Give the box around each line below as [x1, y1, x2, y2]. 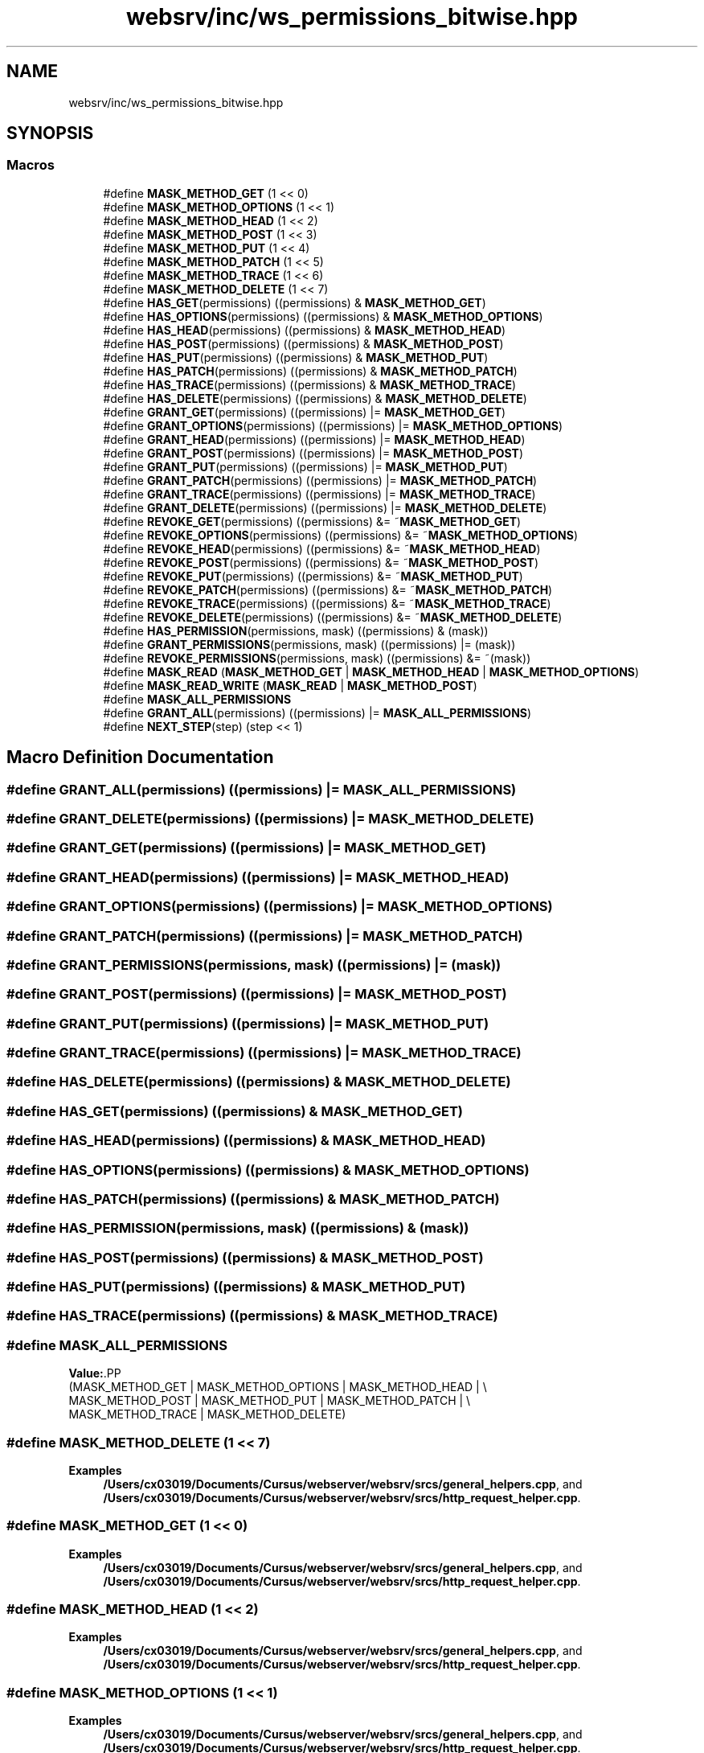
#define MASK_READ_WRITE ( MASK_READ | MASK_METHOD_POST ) [103, 678, 477, 692]
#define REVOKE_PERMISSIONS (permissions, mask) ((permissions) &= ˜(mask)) [103, 651, 531, 665]
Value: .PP [68, 1366, 121, 1381]
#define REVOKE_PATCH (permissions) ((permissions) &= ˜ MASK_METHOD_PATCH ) [103, 582, 553, 597]
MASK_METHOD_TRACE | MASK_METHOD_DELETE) [68, 1407, 346, 1422]
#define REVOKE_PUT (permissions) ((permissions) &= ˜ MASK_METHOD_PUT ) [103, 569, 523, 583]
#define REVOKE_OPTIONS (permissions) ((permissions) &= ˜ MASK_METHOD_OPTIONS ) [103, 528, 579, 542]
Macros [6, 157, 55, 174]
